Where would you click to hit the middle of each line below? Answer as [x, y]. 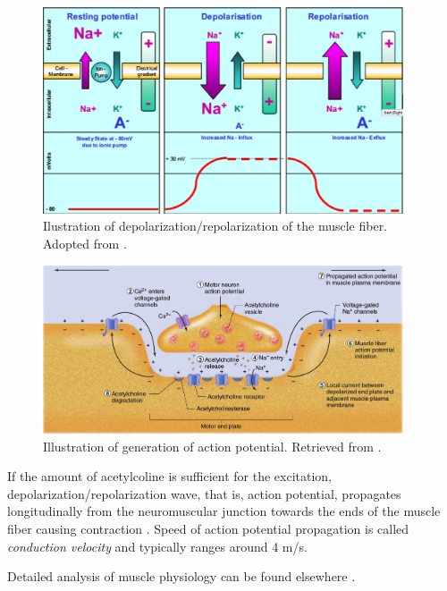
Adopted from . [85, 244]
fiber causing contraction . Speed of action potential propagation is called [208, 528]
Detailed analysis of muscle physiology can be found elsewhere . [181, 576]
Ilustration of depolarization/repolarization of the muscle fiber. [215, 226]
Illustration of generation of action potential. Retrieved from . [212, 446]
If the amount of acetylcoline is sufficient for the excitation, [170, 476]
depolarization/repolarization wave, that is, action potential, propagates [204, 493]
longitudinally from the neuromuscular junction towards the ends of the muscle [224, 511]
